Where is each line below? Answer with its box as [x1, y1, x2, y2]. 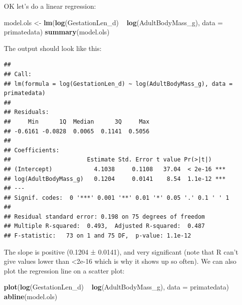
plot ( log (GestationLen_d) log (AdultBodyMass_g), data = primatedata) [4, 282, 229, 292]
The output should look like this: [4, 43, 102, 53]
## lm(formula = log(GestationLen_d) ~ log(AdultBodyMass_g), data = [4, 80, 233, 87]
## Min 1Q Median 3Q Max [4, 118, 150, 125]
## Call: [4, 70, 32, 78]
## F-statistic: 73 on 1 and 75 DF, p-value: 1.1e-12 [4, 232, 191, 240]
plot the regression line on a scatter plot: [4, 265, 125, 275]
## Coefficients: [4, 146, 60, 154]
